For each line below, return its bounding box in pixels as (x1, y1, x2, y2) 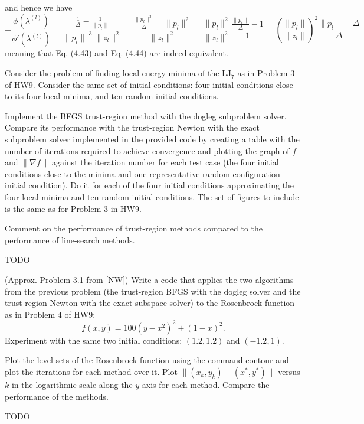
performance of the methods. (5, 390, 109, 402)
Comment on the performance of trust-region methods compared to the (5, 222, 263, 234)
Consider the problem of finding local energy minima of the (5, 67, 219, 79)
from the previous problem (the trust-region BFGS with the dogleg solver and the (5, 285, 301, 297)
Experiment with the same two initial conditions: (5, 334, 182, 346)
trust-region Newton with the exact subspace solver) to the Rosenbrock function (5, 296, 295, 309)
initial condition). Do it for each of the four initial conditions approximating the (5, 179, 294, 191)
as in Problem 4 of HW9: (5, 308, 96, 320)
